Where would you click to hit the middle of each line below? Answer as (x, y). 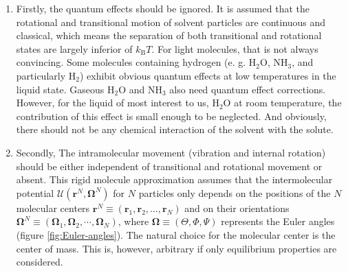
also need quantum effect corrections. (248, 89)
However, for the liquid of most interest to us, (112, 103)
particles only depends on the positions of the (235, 192)
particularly (41, 75)
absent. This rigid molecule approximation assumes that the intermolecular (174, 179)
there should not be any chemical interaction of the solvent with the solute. (175, 129)
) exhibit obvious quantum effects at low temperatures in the (208, 75)
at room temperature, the (288, 103)
